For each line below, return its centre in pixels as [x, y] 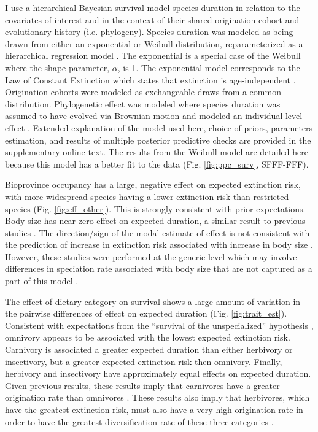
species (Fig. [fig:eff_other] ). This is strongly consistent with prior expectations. [155, 208]
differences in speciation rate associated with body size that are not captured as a [159, 268]
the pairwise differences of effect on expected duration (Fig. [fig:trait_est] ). [146, 313]
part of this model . [42, 281]
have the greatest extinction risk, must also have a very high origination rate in [154, 409]
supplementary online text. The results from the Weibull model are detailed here [157, 152]
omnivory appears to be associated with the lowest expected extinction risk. [148, 337]
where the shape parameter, [57, 67]
